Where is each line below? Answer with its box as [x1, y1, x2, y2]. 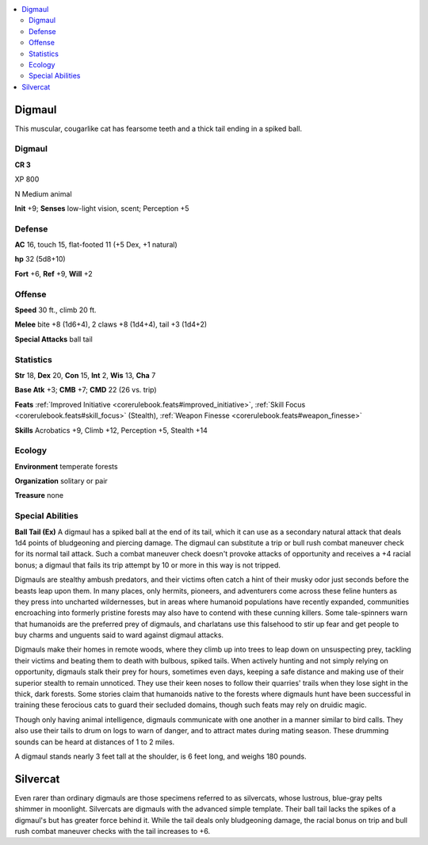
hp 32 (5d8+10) [14, 254, 67, 264]
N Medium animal [14, 189, 72, 198]
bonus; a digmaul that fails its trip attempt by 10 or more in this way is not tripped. [14, 560, 281, 570]
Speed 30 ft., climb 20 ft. [14, 305, 97, 315]
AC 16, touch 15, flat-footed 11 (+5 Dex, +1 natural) [14, 240, 178, 250]
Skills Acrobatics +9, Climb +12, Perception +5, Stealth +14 [14, 425, 208, 435]
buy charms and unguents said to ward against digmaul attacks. [14, 630, 224, 640]
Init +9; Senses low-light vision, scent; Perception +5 [14, 203, 189, 213]
